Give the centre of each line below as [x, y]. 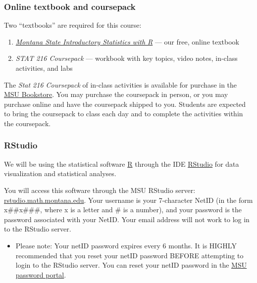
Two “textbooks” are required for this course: [73, 25]
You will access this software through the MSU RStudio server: [100, 190]
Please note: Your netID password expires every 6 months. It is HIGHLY [126, 245]
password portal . [41, 274]
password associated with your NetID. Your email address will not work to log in [127, 219]
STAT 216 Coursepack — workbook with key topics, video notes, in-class [127, 58]
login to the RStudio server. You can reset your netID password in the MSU [131, 265]
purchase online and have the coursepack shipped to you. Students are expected [125, 104]
